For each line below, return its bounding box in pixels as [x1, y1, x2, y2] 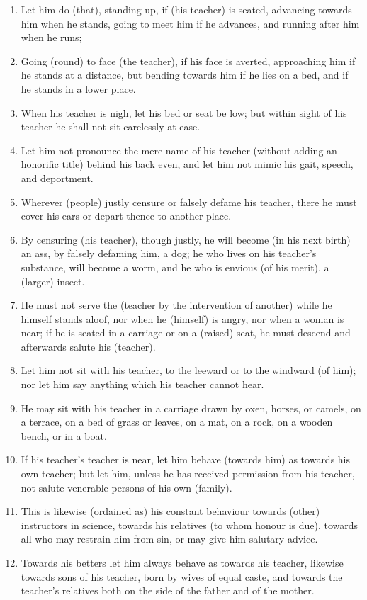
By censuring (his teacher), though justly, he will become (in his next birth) [21, 232, 351, 247]
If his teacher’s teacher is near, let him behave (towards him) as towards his [21, 452, 351, 467]
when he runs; [21, 30, 82, 45]
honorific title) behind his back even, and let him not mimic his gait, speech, [21, 157, 354, 171]
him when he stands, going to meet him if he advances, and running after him [21, 16, 360, 30]
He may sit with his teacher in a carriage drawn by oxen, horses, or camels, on [21, 400, 361, 415]
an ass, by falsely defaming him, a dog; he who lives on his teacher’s [21, 246, 317, 261]
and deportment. [21, 170, 94, 185]
